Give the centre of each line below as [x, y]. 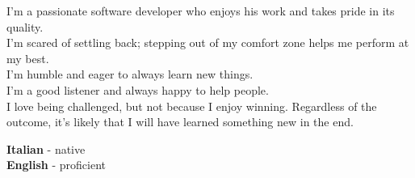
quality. [25, 26]
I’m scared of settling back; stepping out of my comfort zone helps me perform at [208, 42]
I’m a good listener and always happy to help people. [138, 89]
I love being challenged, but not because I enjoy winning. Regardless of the [192, 106]
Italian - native [46, 148]
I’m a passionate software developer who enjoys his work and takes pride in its [201, 11]
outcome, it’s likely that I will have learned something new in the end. [180, 122]
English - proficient [57, 165]
